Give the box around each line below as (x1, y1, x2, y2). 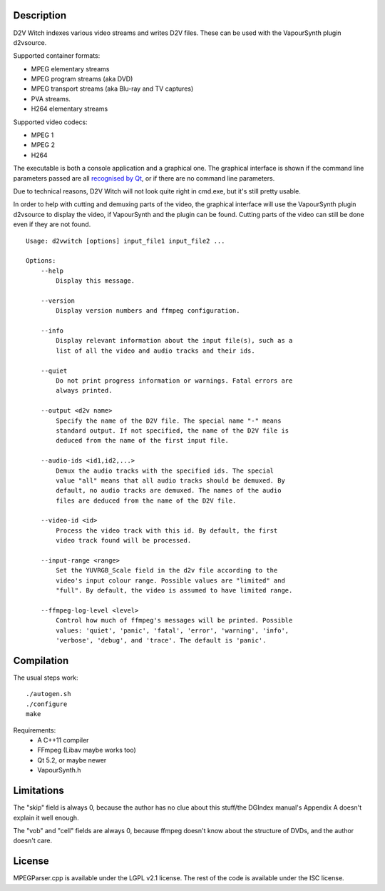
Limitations (13, 785, 64, 797)
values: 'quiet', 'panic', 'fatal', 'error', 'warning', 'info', (56, 626, 289, 635)
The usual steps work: (13, 673, 78, 682)
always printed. (56, 386, 113, 395)
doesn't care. (13, 836, 53, 845)
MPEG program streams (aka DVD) (31, 75, 133, 84)
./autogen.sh (26, 690, 71, 698)
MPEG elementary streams (31, 64, 110, 73)
